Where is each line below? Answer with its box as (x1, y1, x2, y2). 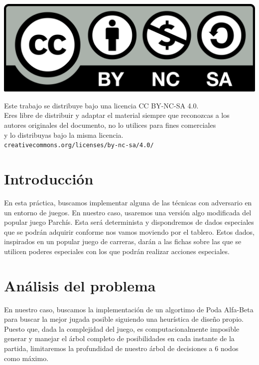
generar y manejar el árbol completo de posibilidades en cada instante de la (4, 333, 235, 344)
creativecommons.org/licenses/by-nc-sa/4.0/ (4, 142, 154, 149)
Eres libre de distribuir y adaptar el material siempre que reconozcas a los (4, 110, 230, 120)
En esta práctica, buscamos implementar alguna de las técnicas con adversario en (4, 197, 252, 207)
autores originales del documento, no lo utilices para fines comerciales (4, 119, 216, 130)
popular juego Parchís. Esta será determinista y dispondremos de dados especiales (4, 217, 254, 227)
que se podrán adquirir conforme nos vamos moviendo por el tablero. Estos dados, (4, 226, 255, 237)
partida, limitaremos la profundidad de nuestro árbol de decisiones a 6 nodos (4, 343, 239, 354)
